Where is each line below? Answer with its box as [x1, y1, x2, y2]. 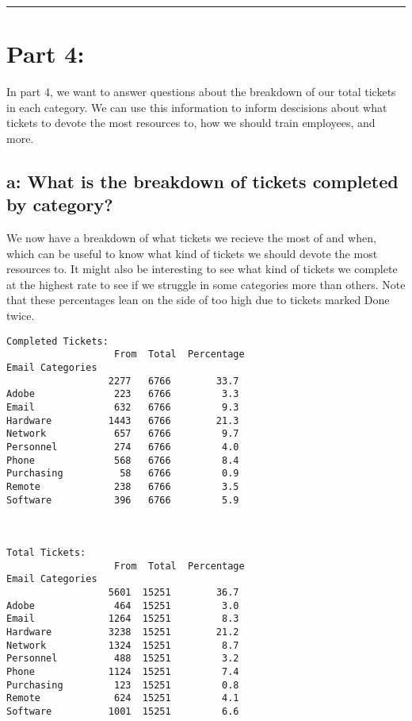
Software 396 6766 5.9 [6, 494, 239, 506]
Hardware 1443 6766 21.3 [6, 414, 239, 426]
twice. [6, 307, 35, 324]
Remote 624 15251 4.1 [6, 692, 239, 704]
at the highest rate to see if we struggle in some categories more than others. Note [6, 276, 406, 292]
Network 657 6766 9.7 [6, 428, 239, 440]
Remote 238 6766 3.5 [6, 480, 239, 492]
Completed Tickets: [6, 335, 109, 347]
